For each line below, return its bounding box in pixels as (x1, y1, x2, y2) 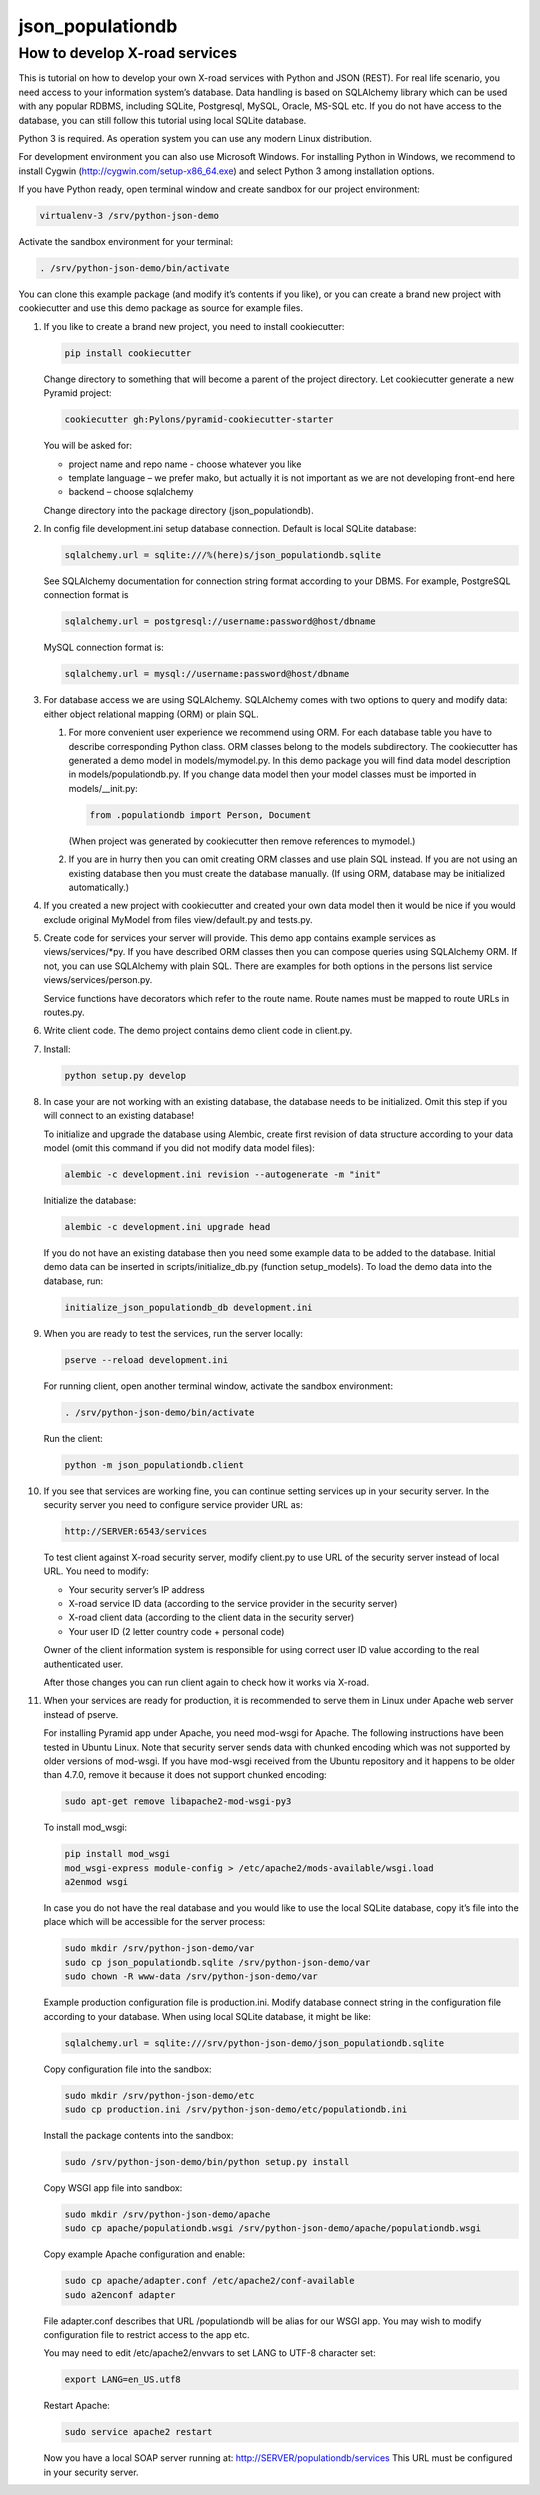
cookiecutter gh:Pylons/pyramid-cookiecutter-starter (64, 414, 334, 425)
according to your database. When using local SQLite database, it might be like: (43, 2010, 372, 2022)
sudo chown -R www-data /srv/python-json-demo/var (64, 1971, 319, 1982)
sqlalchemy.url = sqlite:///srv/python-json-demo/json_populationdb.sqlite (64, 2037, 445, 2049)
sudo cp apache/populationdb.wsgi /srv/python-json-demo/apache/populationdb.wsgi (64, 2223, 482, 2234)
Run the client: (43, 1432, 104, 1444)
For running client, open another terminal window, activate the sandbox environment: (43, 1380, 394, 1392)
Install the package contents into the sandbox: (43, 2129, 234, 2141)
